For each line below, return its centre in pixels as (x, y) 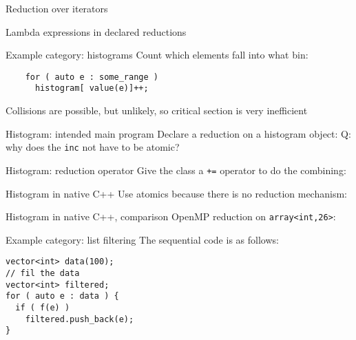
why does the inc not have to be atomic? (93, 147)
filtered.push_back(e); (80, 319)
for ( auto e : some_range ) (92, 77)
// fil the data (43, 274)
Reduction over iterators (57, 8)
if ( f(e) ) (43, 308)
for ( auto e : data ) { (62, 296)
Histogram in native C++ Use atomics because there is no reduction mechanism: (176, 193)
